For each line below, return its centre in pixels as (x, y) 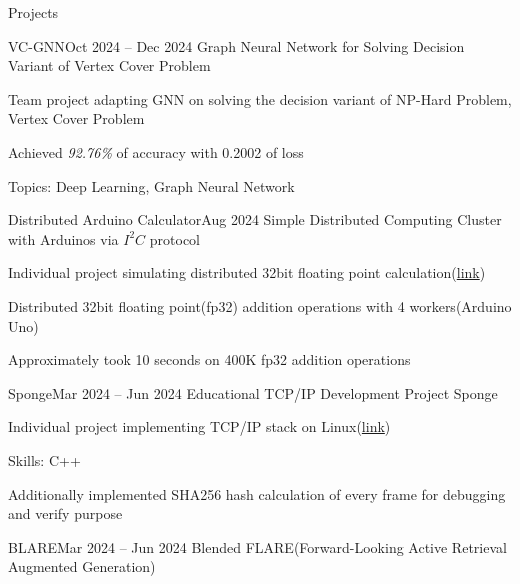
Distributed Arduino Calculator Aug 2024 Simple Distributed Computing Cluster (255, 219)
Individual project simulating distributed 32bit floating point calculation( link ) (247, 272)
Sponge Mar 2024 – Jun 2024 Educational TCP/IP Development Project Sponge (253, 392)
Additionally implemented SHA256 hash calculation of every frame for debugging (257, 493)
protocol (175, 238)
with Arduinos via (63, 238)
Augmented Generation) (82, 566)
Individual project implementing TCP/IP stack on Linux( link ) (199, 426)
